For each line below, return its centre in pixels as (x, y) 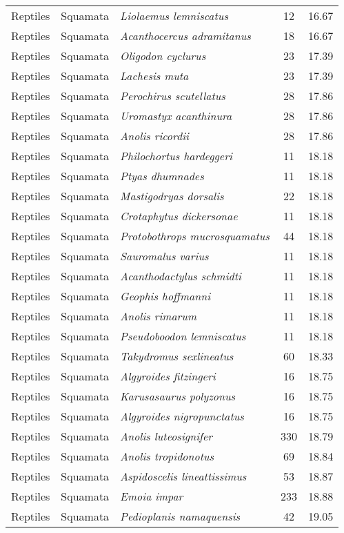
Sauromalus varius (164, 256)
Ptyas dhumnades (162, 176)
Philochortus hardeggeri (176, 156)
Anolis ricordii (154, 136)
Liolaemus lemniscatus (174, 16)
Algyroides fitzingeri (168, 376)
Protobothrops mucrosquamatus (195, 236)
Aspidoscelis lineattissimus (183, 476)
